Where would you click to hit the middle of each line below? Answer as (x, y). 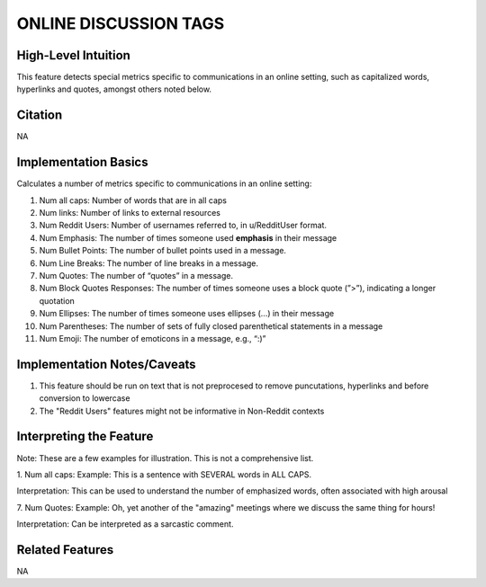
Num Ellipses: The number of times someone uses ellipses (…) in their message (187, 314)
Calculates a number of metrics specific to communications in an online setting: (164, 183)
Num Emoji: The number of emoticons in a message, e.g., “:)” (153, 338)
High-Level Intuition (73, 55)
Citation (40, 116)
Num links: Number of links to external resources (130, 213)
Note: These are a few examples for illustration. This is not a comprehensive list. (165, 458)
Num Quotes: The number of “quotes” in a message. (136, 276)
